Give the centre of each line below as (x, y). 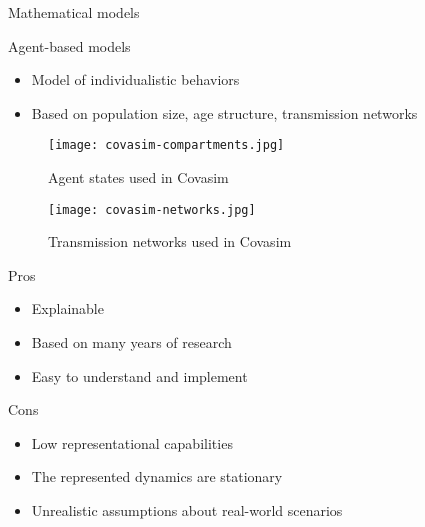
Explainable (67, 308)
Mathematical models (74, 12)
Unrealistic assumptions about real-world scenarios (187, 510)
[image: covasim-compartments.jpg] (166, 145)
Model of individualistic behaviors (135, 79)
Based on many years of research (131, 342)
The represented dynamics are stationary (157, 476)
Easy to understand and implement (139, 375)
